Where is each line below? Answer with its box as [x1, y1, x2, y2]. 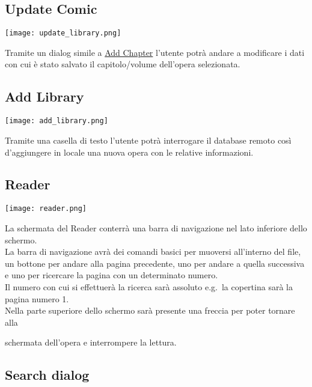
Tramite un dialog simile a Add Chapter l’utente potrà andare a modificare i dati [5, 46, 305, 58]
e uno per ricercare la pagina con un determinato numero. [5, 269, 218, 281]
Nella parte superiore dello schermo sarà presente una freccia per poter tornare [5, 304, 295, 317]
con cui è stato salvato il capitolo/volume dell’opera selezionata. [5, 58, 240, 70]
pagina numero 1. [5, 292, 69, 305]
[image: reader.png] [5, 204, 87, 213]
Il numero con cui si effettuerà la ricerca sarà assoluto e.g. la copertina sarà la [5, 280, 293, 293]
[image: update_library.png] [5, 29, 121, 38]
